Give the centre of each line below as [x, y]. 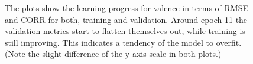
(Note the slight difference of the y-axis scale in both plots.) [113, 54]
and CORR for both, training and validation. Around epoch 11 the [126, 19]
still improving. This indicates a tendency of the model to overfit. [123, 42]
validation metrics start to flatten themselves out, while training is [125, 31]
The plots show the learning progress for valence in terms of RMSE [127, 8]
